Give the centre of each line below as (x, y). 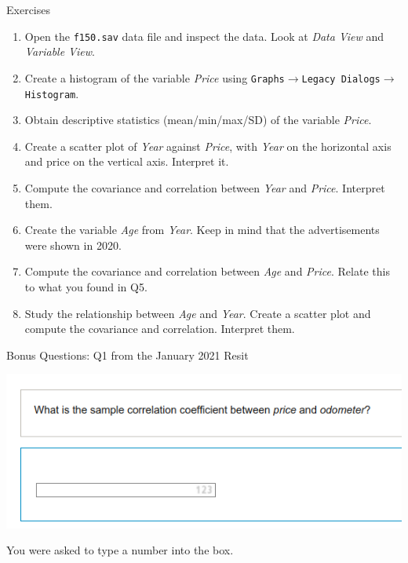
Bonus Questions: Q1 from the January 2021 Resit (127, 355)
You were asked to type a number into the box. (120, 550)
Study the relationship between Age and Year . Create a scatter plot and (198, 313)
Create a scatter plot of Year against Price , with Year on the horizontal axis (208, 146)
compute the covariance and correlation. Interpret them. (160, 329)
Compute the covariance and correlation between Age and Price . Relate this (207, 271)
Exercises (28, 9)
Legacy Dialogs (341, 79)
